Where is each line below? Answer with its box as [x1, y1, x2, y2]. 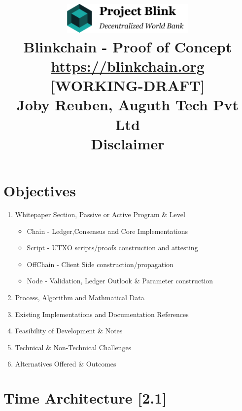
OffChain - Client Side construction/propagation [27, 259, 173, 269]
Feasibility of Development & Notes [15, 325, 123, 336]
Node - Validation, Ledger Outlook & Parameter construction [27, 275, 213, 286]
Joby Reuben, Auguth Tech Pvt [17, 94, 239, 115]
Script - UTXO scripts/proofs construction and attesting [27, 242, 198, 253]
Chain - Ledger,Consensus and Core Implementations [27, 226, 188, 236]
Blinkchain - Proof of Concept [23, 36, 232, 56]
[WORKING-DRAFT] [50, 75, 205, 95]
